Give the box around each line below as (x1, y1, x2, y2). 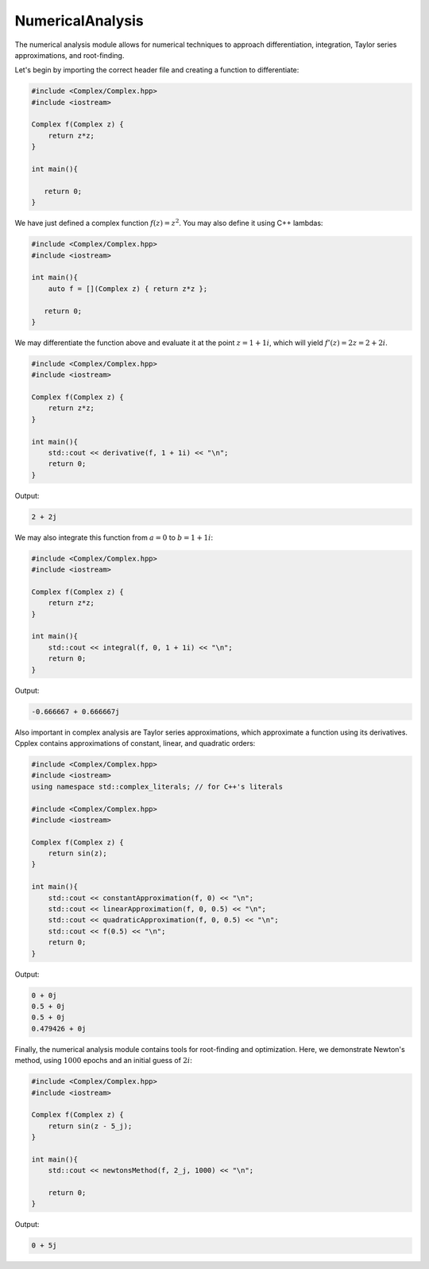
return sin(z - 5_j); (48, 1121, 133, 1131)
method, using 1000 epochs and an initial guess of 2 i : (14, 1056, 192, 1065)
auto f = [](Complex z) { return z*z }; (48, 284, 208, 293)
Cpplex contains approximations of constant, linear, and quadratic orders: (14, 738, 256, 747)
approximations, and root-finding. (14, 50, 125, 60)
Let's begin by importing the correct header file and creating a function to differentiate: (14, 65, 300, 75)
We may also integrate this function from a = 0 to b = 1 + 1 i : (14, 533, 214, 542)
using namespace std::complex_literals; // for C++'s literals (31, 782, 284, 791)
